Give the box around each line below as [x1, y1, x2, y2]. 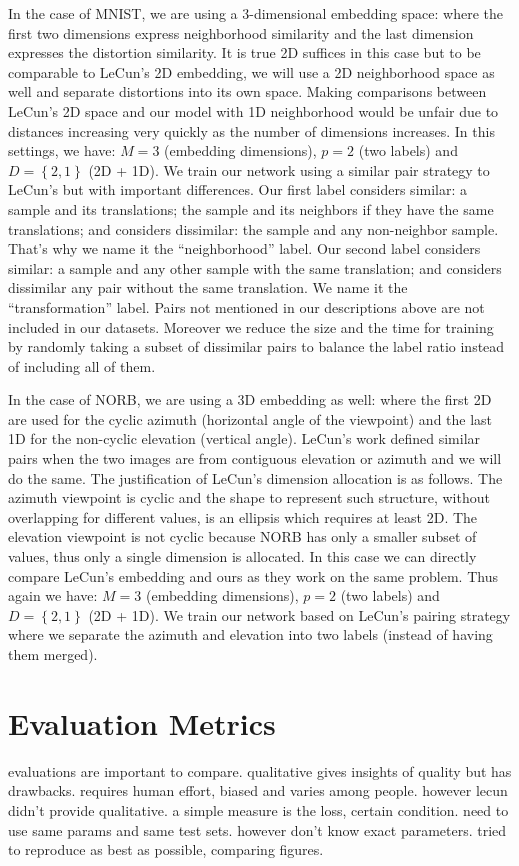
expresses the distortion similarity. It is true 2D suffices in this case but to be [8, 42, 481, 63]
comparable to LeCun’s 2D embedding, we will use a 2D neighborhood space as [8, 61, 495, 82]
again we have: [8, 585, 98, 606]
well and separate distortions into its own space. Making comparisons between [8, 81, 487, 102]
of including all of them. [8, 355, 156, 376]
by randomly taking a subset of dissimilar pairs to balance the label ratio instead [8, 336, 505, 357]
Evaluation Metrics [8, 702, 276, 743]
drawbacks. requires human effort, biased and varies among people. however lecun [8, 780, 508, 801]
